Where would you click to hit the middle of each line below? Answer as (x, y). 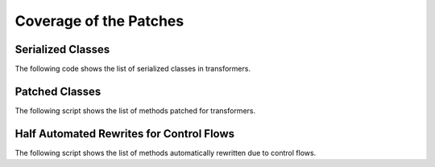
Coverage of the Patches (99, 21)
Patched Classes (58, 91)
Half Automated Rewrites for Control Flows (125, 134)
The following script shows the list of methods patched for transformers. (135, 110)
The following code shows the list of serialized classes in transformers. (133, 69)
